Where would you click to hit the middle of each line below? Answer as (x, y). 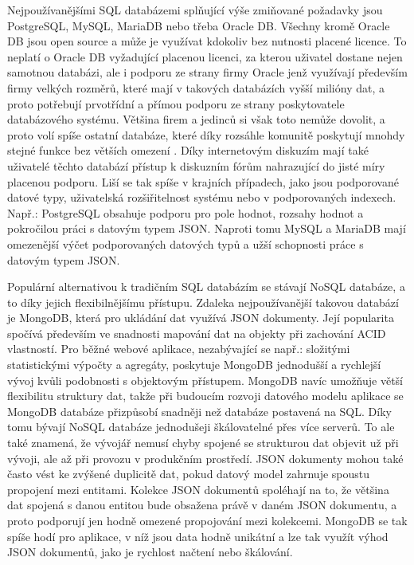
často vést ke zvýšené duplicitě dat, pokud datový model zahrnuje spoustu (189, 474)
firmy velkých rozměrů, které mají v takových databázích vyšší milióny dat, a (196, 87)
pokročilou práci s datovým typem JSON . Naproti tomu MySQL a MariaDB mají (207, 228)
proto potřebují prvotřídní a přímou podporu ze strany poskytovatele (176, 103)
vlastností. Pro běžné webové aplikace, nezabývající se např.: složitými (179, 349)
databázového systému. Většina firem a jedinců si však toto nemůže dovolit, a (196, 119)
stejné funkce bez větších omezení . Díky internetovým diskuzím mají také (188, 150)
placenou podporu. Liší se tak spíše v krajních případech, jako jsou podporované (203, 181)
